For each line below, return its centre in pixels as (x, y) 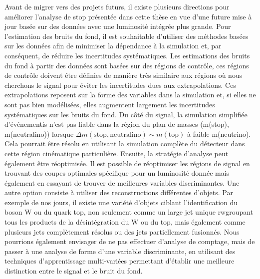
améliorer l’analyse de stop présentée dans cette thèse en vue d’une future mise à (128, 16)
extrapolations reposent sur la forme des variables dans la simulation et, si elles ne (130, 95)
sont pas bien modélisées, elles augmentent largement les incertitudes (110, 104)
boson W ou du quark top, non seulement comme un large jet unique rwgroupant (129, 212)
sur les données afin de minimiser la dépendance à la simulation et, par (113, 46)
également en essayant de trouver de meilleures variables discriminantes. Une (122, 182)
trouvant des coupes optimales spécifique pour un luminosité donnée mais (117, 173)
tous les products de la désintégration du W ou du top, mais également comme (125, 222)
